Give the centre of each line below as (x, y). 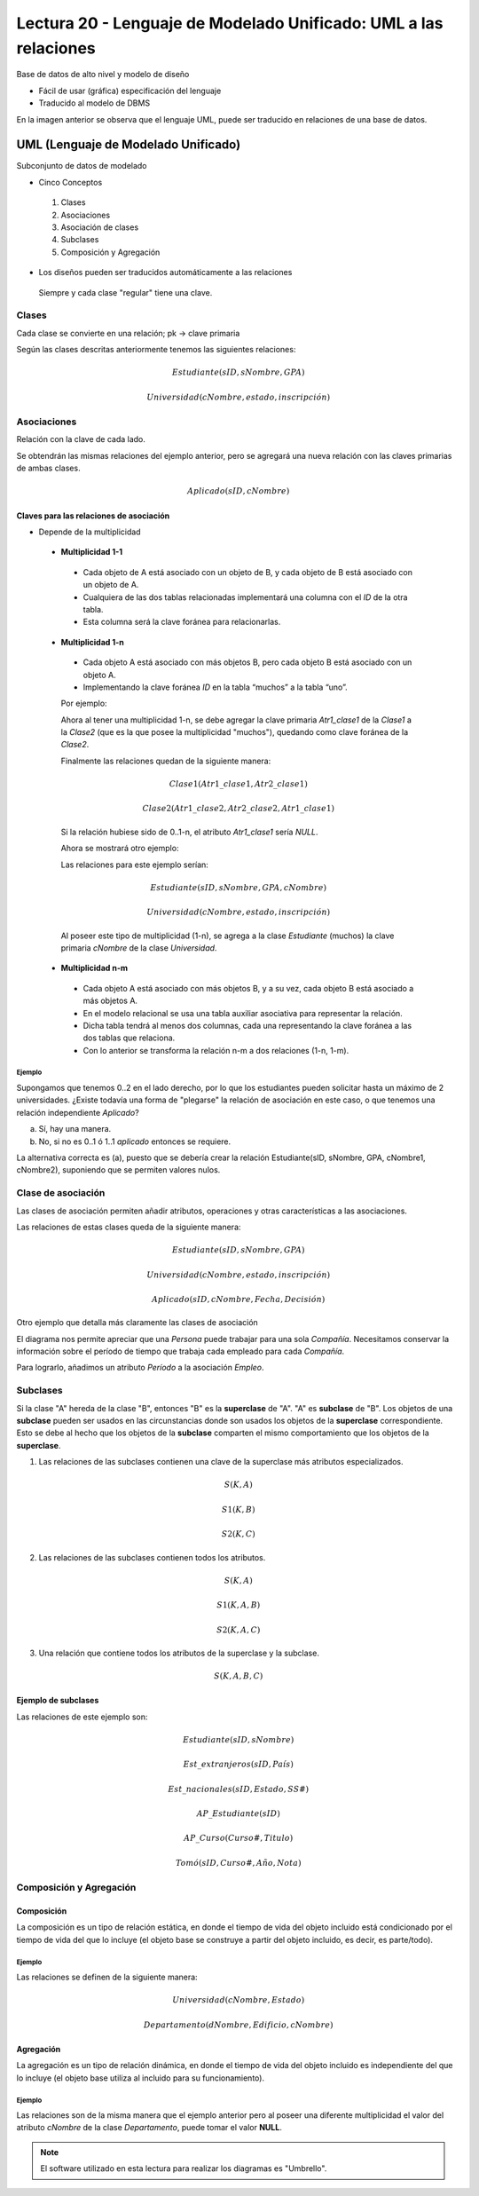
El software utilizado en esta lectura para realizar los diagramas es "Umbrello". (184, 2168)
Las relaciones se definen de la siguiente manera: (107, 1977)
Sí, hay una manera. (75, 1129)
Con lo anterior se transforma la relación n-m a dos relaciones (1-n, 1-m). (216, 1050)
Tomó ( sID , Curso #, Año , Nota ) (238, 1863)
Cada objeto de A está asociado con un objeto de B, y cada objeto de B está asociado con (247, 572)
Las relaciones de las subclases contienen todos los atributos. (152, 1557)
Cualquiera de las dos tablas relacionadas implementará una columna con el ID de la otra (245, 597)
